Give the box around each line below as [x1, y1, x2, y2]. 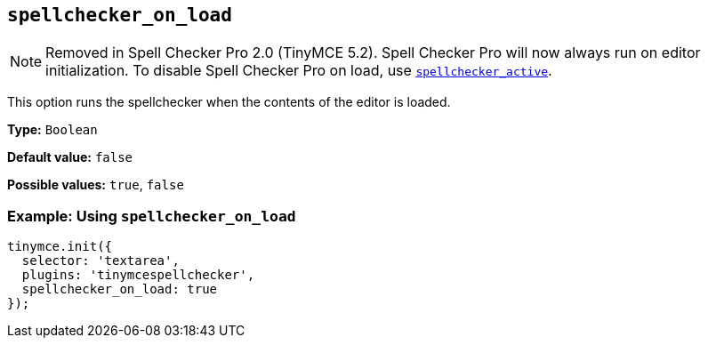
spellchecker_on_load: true [21, 282, 218, 297]
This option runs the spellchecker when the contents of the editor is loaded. [7, 94, 451, 110]
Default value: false [7, 149, 133, 165]
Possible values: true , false [7, 177, 184, 193]
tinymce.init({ [7, 239, 113, 254]
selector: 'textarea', [21, 253, 180, 269]
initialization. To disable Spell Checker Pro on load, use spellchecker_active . [45, 61, 552, 80]
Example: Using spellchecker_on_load [7, 206, 296, 225]
